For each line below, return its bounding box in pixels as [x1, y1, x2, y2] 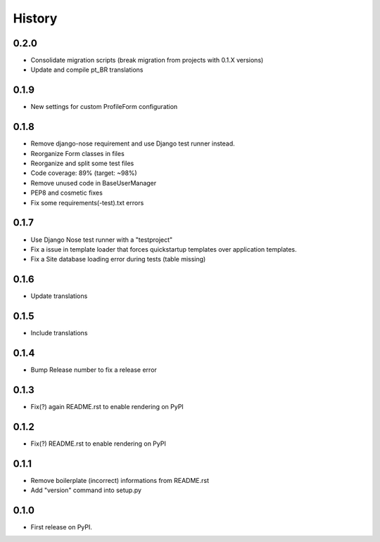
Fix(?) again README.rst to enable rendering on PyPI [30, 402, 184, 411]
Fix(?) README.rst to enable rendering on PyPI [30, 439, 167, 448]
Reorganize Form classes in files [30, 149, 125, 157]
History [13, 11, 58, 26]
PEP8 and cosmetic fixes [30, 188, 103, 197]
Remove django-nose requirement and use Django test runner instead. [30, 139, 235, 148]
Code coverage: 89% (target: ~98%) [30, 169, 137, 177]
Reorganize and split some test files [30, 159, 134, 168]
